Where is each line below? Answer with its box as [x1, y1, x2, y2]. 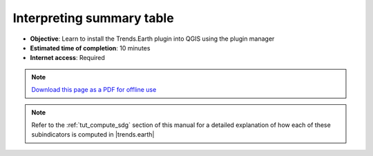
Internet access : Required [30, 54, 105, 62]
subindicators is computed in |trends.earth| [31, 130, 155, 139]
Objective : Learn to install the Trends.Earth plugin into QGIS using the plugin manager [30, 35, 275, 43]
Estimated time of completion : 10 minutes [30, 43, 151, 52]
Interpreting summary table [12, 10, 174, 26]
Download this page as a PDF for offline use [31, 86, 157, 94]
